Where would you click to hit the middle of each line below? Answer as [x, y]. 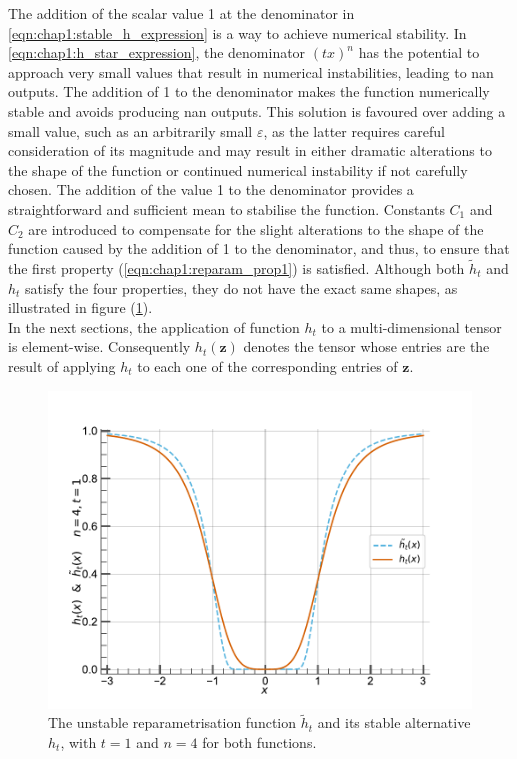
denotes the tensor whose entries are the [366, 346]
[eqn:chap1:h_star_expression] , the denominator [157, 52]
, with [78, 741]
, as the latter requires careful [354, 130]
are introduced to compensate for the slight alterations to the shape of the [256, 228]
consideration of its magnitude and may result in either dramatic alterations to [250, 150]
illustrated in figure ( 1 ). [80, 307]
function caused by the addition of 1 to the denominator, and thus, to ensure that [259, 248]
